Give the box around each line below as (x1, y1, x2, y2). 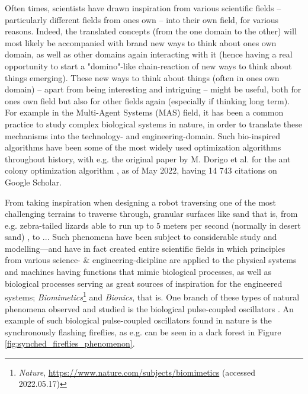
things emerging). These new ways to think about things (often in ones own (5, 71, 280, 84)
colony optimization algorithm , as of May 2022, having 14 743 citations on (5, 164, 277, 177)
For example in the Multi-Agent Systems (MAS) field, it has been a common (5, 106, 284, 118)
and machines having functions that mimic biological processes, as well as (5, 265, 272, 278)
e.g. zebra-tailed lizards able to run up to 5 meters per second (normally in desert (5, 219, 301, 231)
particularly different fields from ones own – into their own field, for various (5, 13, 279, 25)
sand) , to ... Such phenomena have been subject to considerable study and (5, 230, 277, 243)
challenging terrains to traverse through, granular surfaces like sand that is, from (5, 207, 298, 220)
